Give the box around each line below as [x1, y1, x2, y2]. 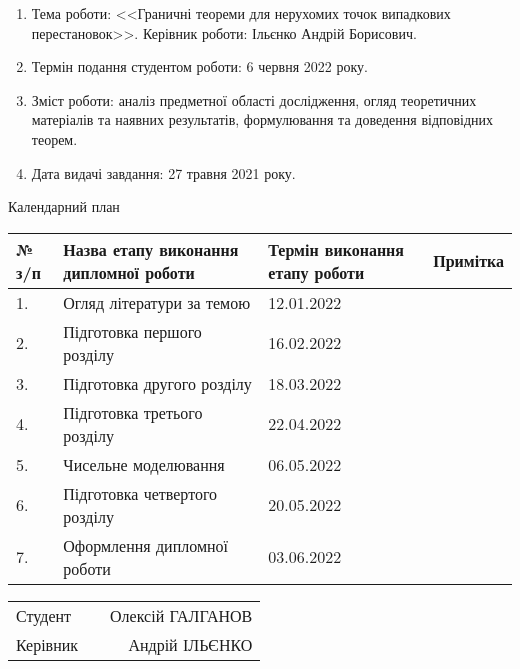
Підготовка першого [63, 319, 202, 343]
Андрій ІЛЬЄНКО [128, 632, 253, 656]
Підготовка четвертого [63, 481, 218, 505]
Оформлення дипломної [63, 533, 229, 557]
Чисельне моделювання [63, 452, 225, 476]
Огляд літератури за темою [63, 290, 251, 314]
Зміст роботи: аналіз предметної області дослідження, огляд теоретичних [31, 89, 477, 110]
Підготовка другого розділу [63, 371, 252, 395]
